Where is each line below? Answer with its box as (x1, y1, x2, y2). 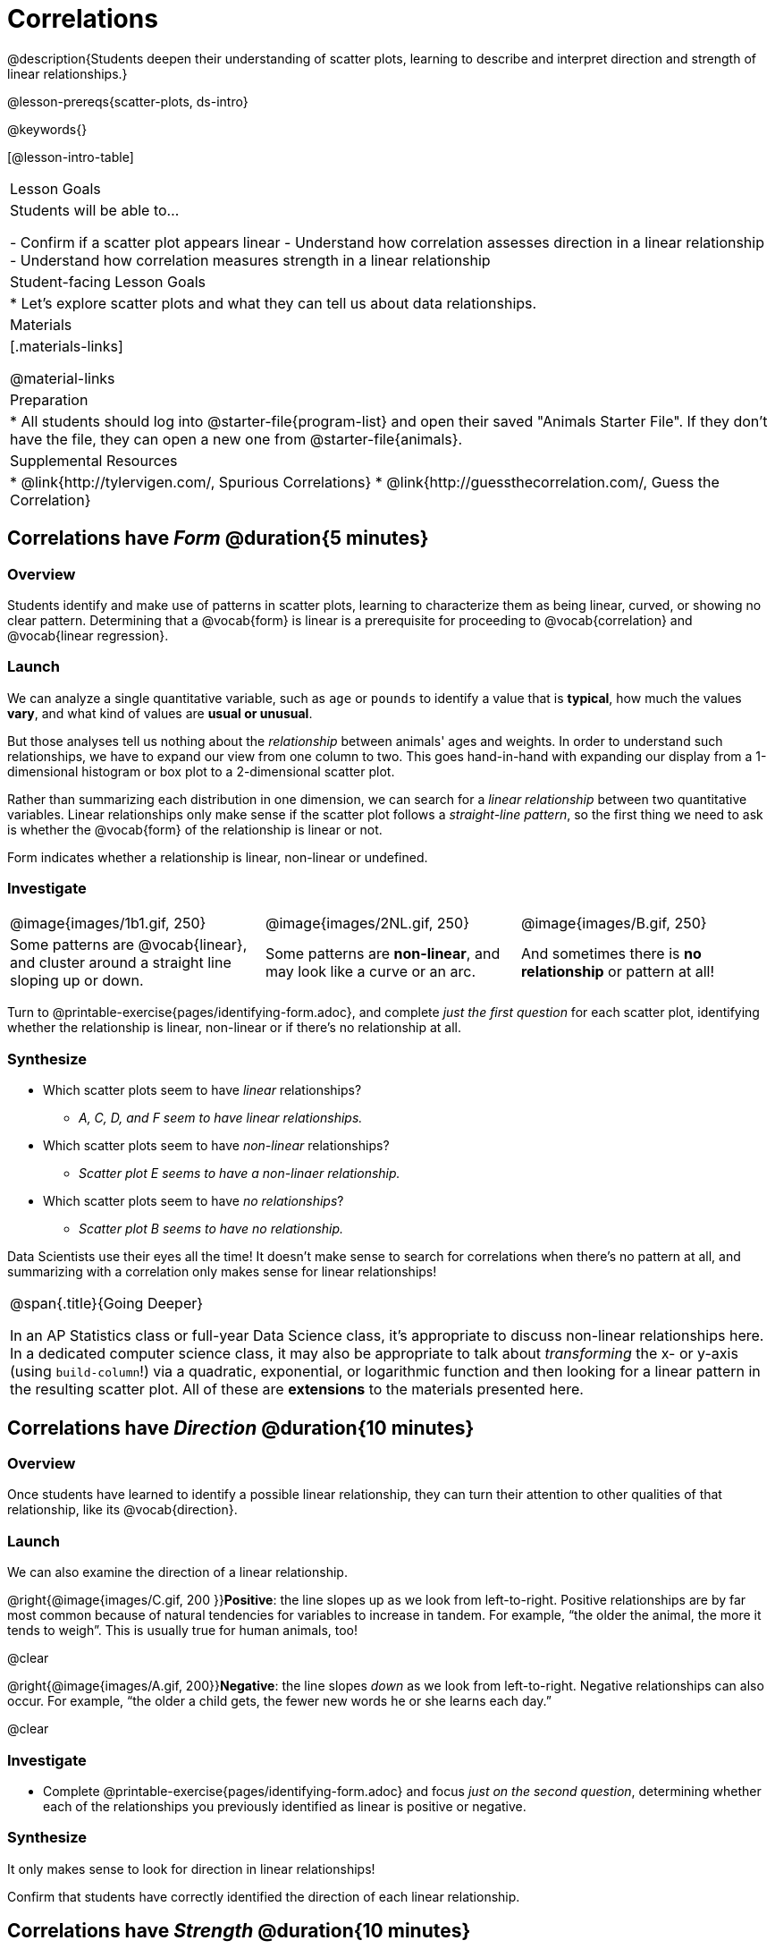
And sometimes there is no (520, 945, 702, 963)
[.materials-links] (10, 336, 123, 355)
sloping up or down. (10, 971, 144, 990)
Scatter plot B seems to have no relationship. (79, 1221, 344, 1237)
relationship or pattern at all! (520, 962, 715, 981)
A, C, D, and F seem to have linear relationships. (79, 1110, 363, 1126)
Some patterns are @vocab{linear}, (10, 936, 248, 954)
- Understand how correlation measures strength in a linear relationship (10, 250, 491, 269)
